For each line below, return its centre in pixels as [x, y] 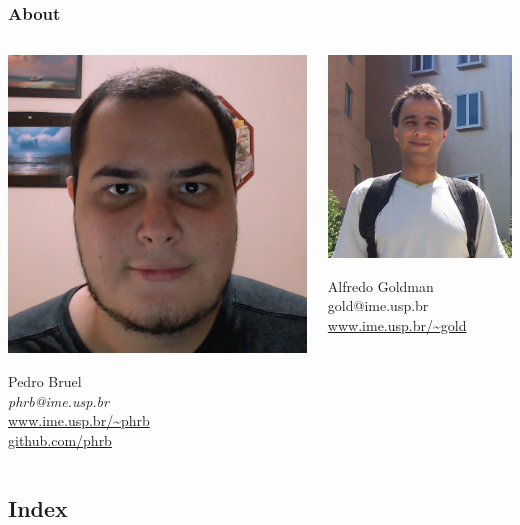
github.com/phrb [60, 439]
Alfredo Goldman [380, 285]
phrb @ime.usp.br [58, 400]
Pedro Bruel [45, 380]
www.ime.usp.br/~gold [397, 324]
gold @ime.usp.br [378, 305]
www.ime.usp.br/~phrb [79, 420]
